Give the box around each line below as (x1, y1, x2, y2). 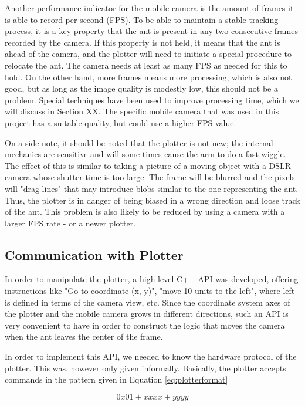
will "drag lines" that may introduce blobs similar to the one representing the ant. (5, 182, 299, 194)
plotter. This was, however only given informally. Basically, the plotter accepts (5, 361, 286, 374)
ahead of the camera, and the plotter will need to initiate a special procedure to (5, 48, 292, 60)
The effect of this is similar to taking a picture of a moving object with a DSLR (5, 159, 292, 171)
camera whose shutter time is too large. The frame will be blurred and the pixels (5, 171, 295, 183)
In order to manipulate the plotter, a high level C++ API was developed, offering (5, 273, 299, 285)
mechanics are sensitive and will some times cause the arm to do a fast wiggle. (5, 148, 286, 160)
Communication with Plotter (5, 245, 184, 263)
